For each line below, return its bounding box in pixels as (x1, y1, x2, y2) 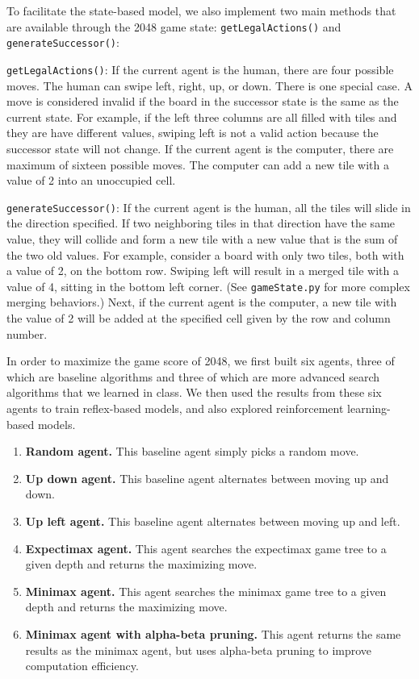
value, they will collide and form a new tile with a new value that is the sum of (6, 230, 398, 247)
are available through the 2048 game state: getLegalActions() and (6, 18, 341, 35)
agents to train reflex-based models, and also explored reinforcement (6, 399, 344, 416)
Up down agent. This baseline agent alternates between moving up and (25, 469, 389, 486)
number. (6, 325, 48, 342)
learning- (347, 399, 391, 416)
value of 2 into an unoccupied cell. (6, 172, 176, 189)
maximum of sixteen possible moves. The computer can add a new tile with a (6, 156, 389, 173)
